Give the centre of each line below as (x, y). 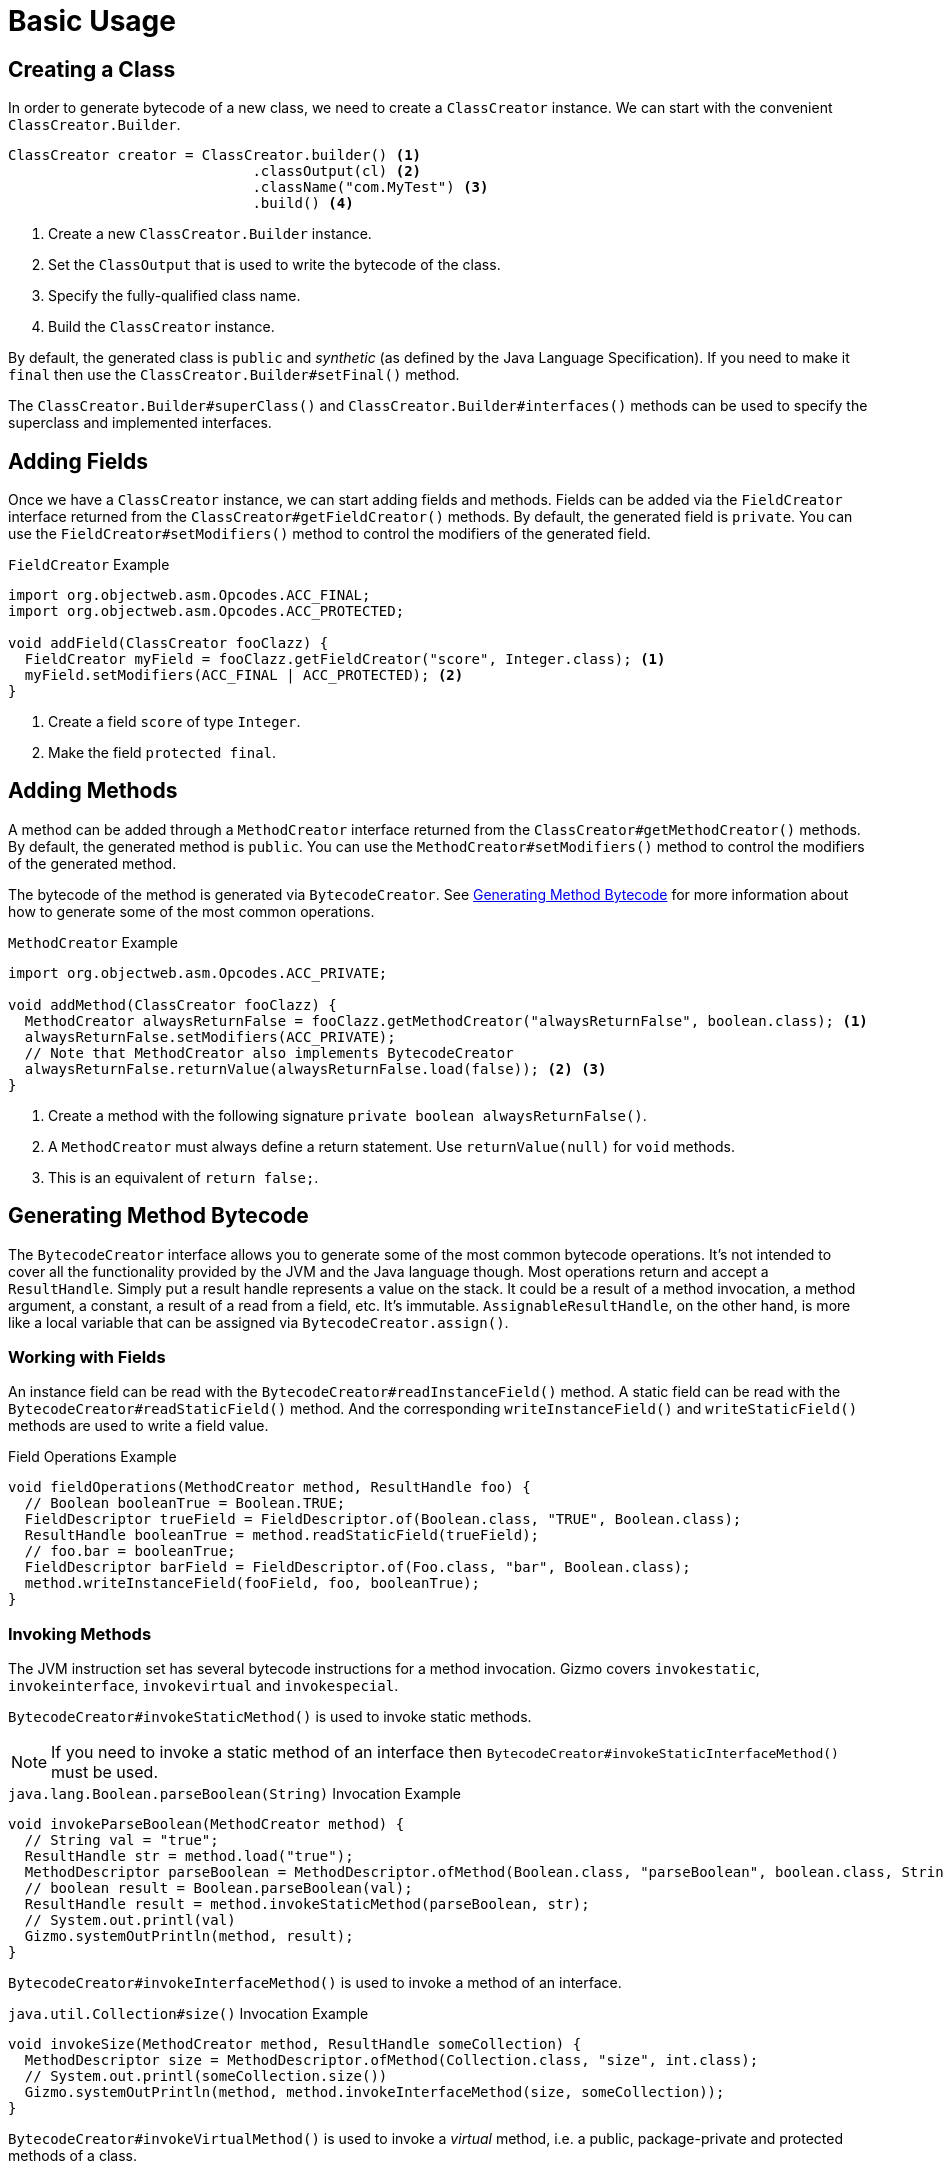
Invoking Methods (80, 1633)
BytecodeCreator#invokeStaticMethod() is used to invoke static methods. (270, 1717)
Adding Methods (93, 791)
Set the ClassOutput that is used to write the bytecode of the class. (274, 265)
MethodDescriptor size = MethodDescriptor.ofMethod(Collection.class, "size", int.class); (391, 2060)
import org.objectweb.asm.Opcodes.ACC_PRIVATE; (198, 972)
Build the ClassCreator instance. (161, 327)
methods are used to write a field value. (138, 1426)
